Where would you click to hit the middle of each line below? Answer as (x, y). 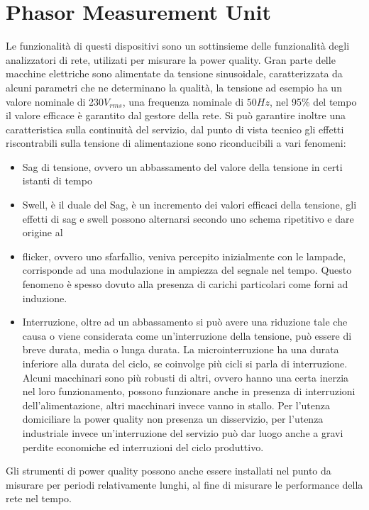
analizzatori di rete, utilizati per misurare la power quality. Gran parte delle (171, 59)
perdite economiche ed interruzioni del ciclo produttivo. (143, 447)
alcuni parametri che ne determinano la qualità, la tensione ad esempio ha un (174, 87)
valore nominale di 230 (55, 101)
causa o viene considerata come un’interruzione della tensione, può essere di (187, 335)
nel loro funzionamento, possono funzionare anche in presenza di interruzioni (189, 391)
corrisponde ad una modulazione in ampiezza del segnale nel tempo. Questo (187, 270)
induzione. (45, 298)
